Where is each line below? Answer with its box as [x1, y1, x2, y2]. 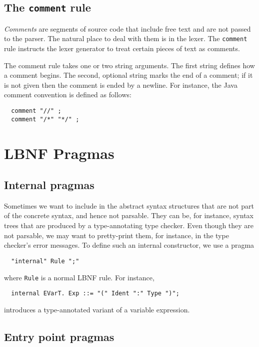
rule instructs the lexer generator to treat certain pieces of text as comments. [4, 43, 240, 54]
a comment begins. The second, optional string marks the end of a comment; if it [4, 70, 253, 80]
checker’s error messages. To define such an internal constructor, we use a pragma [4, 240, 254, 250]
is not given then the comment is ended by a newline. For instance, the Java [4, 79, 237, 90]
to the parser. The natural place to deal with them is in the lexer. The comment [4, 33, 247, 44]
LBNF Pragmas [4, 142, 114, 163]
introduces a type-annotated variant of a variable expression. [4, 304, 190, 314]
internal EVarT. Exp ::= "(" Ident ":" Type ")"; [11, 290, 179, 297]
